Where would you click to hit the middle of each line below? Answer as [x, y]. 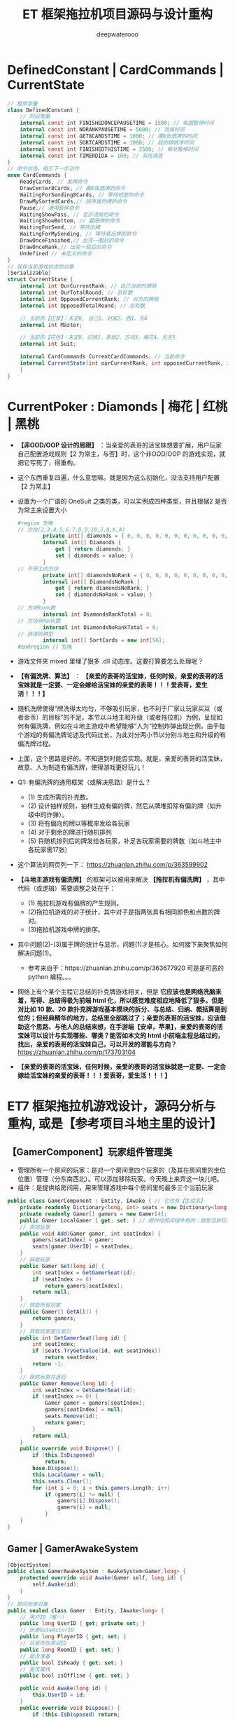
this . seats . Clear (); [62, 1481]
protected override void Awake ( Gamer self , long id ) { [101, 1578]
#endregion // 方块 [44, 647]
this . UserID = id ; [59, 1695]
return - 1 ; [48, 1364]
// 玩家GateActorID [47, 1630]
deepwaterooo [117, 34]
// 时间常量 [35, 116]
